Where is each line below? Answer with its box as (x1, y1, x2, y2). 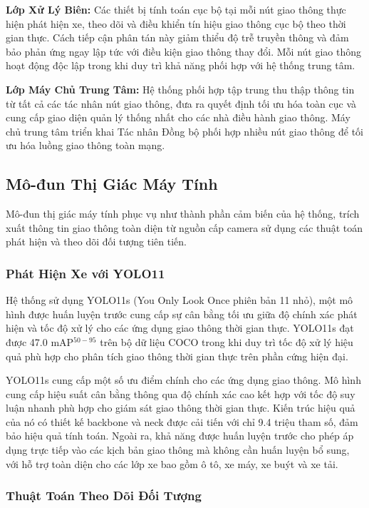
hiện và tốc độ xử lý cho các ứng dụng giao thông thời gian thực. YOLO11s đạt (6, 320, 354, 335)
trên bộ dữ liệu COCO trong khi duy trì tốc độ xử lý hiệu (100, 334, 353, 349)
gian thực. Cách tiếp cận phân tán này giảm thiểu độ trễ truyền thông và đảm (6, 30, 349, 45)
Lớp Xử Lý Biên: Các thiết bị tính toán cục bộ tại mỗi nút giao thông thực (6, 2, 346, 16)
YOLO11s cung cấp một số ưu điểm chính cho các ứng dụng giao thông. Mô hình (6, 372, 361, 387)
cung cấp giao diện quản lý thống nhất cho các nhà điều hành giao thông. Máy (6, 110, 350, 125)
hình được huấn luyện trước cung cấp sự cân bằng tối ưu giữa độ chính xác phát (6, 306, 358, 321)
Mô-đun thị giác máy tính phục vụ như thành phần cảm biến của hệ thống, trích (6, 206, 360, 221)
